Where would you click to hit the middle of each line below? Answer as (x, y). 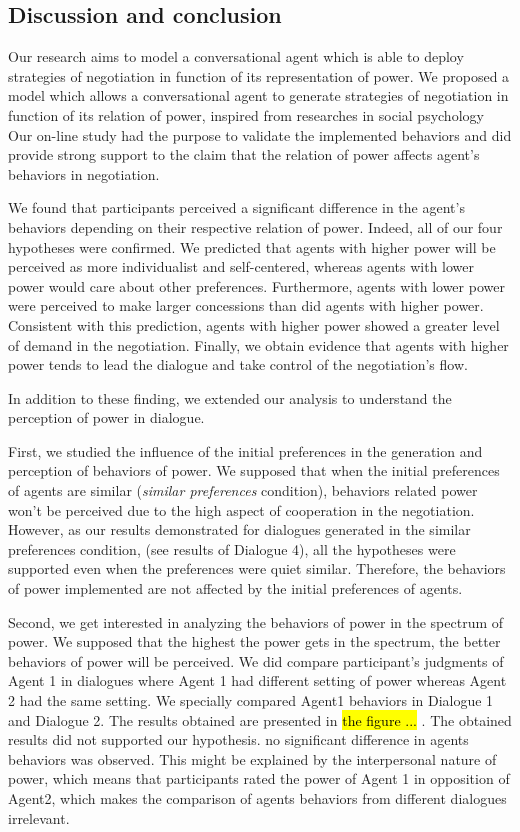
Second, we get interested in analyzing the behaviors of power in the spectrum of (256, 621)
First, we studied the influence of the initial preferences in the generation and (245, 450)
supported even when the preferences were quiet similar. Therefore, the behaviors (257, 568)
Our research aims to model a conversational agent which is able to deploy (236, 56)
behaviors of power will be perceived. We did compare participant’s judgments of (256, 660)
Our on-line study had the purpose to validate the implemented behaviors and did (260, 134)
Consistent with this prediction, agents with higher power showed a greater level (254, 324)
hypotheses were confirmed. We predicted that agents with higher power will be (252, 246)
